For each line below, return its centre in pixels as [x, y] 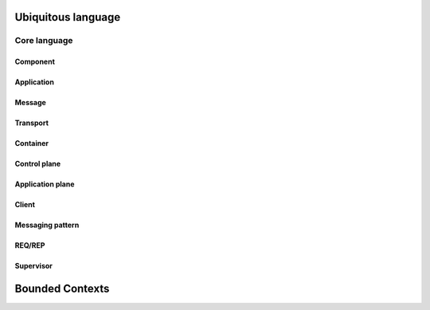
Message [31, 103]
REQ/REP [30, 245]
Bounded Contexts [62, 288]
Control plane [38, 164]
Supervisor [34, 266]
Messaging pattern [47, 225]
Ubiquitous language [68, 17]
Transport [32, 123]
